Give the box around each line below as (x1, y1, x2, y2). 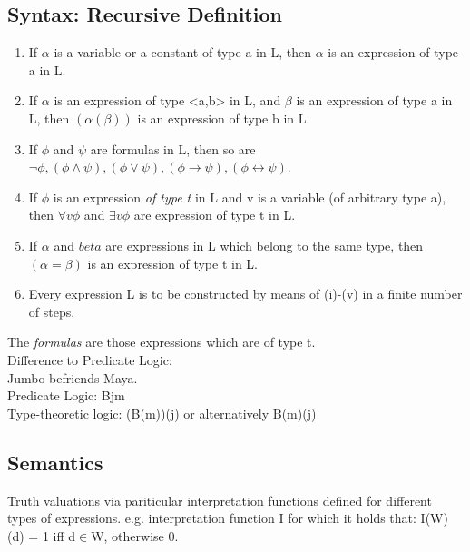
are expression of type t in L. (133, 205, 296, 224)
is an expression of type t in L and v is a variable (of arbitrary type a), (53, 187, 446, 206)
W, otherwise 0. (91, 526, 179, 545)
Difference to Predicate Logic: (7, 350, 172, 369)
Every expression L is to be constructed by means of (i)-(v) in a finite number (28, 284, 463, 303)
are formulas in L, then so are (90, 139, 256, 158)
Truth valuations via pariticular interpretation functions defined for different (7, 490, 432, 509)
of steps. (28, 301, 75, 320)
